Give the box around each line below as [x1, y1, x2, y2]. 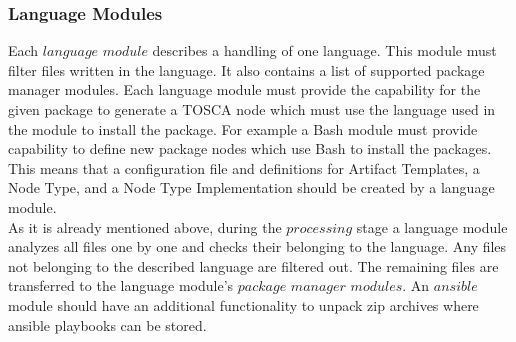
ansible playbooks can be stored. [8, 314, 207, 335]
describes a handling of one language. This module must [152, 40, 497, 61]
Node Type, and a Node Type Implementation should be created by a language [8, 177, 495, 198]
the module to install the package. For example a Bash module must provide [8, 118, 478, 139]
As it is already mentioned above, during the [8, 216, 282, 237]
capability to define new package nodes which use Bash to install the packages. [8, 138, 492, 159]
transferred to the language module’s [8, 275, 234, 296]
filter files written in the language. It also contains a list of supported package [8, 59, 485, 80]
